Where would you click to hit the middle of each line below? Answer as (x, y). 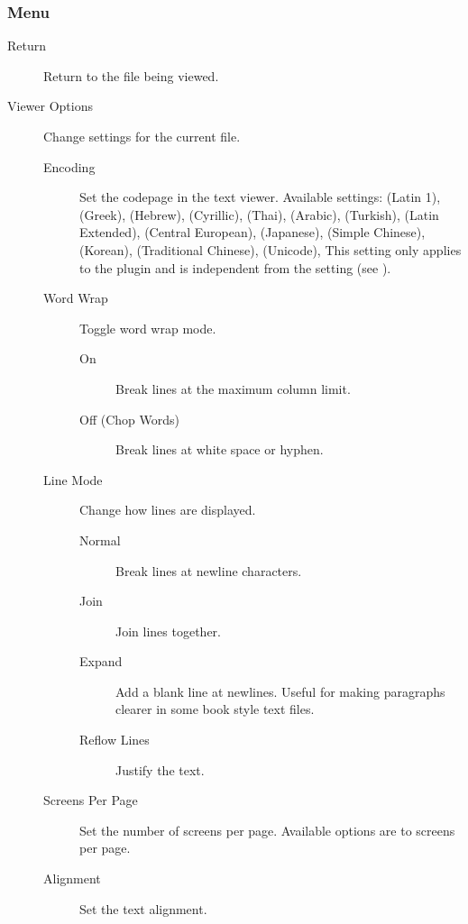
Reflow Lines (115, 740)
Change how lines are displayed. (168, 510)
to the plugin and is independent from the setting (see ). (235, 267)
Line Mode (73, 479)
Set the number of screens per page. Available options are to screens (267, 830)
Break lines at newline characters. (209, 570)
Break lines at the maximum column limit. (233, 388)
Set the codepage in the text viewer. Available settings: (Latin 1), (260, 197)
